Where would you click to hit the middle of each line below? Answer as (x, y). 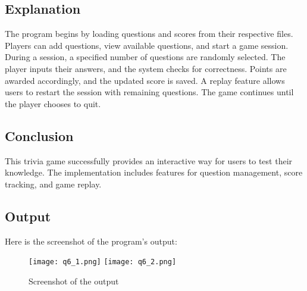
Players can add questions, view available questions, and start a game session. (147, 45)
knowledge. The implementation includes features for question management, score (154, 172)
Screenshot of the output (74, 281)
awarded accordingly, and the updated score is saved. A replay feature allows (145, 80)
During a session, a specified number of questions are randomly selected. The (145, 57)
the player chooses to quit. (53, 103)
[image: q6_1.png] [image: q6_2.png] (103, 262)
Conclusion (39, 135)
